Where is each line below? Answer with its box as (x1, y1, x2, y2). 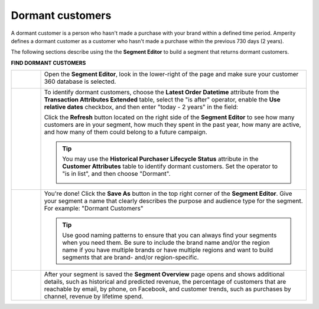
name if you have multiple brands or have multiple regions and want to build (62, 246, 274, 254)
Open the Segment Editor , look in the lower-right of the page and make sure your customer (44, 70, 299, 78)
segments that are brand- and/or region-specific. (62, 254, 199, 262)
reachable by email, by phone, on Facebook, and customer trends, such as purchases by (44, 285, 291, 293)
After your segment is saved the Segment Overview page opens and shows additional (44, 270, 285, 278)
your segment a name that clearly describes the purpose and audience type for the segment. (44, 197, 304, 205)
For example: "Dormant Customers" (44, 204, 144, 212)
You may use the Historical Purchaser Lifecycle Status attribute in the (62, 155, 259, 163)
